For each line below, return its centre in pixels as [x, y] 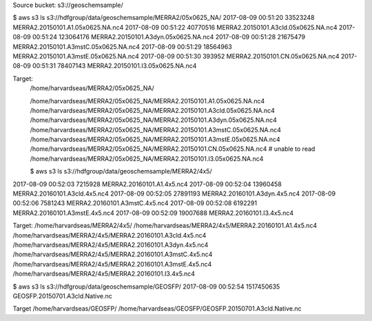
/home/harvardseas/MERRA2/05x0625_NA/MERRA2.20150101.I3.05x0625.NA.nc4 [147, 158]
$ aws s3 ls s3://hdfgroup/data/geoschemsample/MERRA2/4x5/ [121, 172]
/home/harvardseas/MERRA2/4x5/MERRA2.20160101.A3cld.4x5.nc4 [110, 235]
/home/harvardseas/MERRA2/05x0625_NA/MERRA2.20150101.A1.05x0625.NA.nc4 [147, 101]
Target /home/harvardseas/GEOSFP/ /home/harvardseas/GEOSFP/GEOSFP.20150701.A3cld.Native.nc [157, 309]
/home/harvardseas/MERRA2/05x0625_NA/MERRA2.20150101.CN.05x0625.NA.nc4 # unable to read [173, 149]
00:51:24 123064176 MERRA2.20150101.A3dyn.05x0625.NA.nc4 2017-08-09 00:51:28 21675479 [169, 37]
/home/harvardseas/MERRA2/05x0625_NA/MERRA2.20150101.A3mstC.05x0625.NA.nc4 [156, 130]
